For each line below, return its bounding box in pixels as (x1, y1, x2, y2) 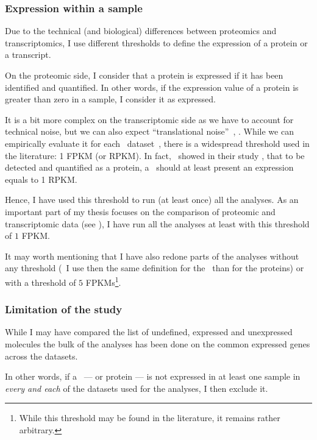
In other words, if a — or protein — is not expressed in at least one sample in (5, 370, 301, 383)
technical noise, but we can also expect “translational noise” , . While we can (5, 125, 294, 138)
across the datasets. (5, 349, 78, 362)
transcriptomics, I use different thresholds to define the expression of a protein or (5, 36, 308, 49)
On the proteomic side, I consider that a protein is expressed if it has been (5, 69, 283, 81)
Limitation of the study (5, 302, 123, 317)
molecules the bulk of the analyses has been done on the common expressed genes (5, 337, 310, 350)
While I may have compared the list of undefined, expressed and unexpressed (5, 325, 293, 338)
